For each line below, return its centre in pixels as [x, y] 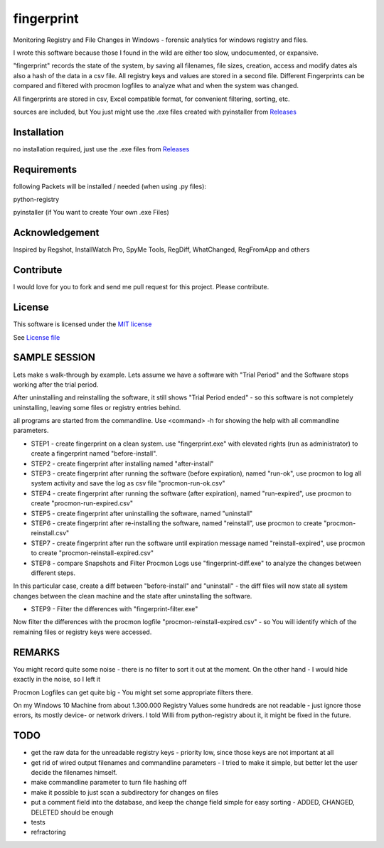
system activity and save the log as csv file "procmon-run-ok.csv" [128, 483]
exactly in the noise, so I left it [57, 680]
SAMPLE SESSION [54, 358]
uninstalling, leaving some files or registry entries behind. [97, 407]
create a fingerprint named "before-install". [94, 453]
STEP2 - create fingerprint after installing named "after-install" [122, 463]
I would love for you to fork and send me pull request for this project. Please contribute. [141, 287]
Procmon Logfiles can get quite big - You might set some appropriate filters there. [133, 692]
